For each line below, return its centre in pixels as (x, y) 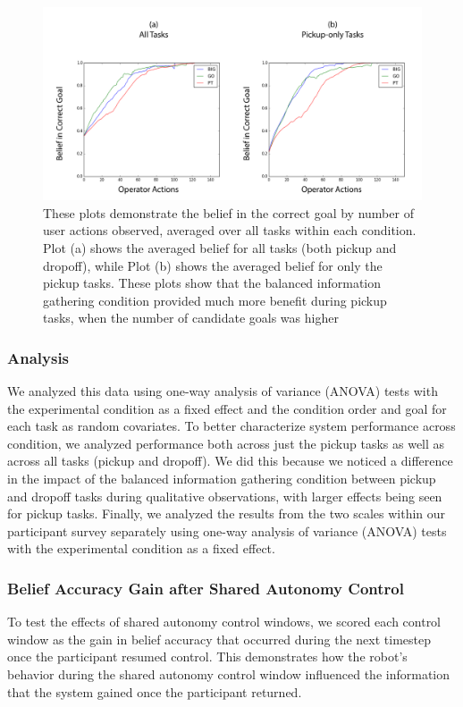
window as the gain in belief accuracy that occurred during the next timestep (219, 639)
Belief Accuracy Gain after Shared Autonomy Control (206, 588)
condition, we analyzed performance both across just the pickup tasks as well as (226, 443)
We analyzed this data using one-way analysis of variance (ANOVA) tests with (223, 391)
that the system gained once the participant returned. (155, 691)
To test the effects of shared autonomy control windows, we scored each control (224, 622)
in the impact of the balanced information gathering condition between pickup (222, 479)
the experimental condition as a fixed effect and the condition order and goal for (227, 408)
